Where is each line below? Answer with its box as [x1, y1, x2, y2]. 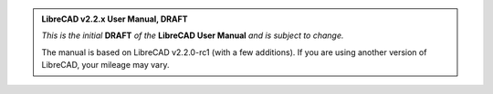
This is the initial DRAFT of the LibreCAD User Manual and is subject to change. [41, 30, 344, 41]
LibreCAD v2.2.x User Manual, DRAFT [41, 14, 188, 24]
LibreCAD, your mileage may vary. [41, 60, 170, 70]
